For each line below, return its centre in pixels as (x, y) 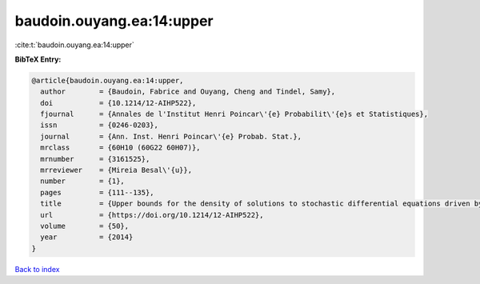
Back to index (37, 269)
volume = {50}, (85, 226)
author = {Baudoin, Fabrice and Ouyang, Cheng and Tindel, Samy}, (188, 92)
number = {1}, (83, 181)
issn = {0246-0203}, (100, 125)
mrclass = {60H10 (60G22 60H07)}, (120, 148)
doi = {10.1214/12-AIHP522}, (118, 103)
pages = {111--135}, (98, 192)
